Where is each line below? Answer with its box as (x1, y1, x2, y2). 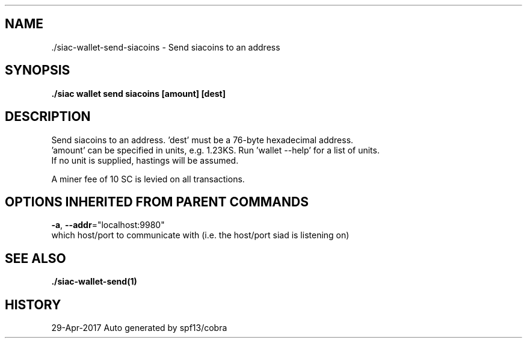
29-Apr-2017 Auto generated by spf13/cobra (51, 323, 227, 333)
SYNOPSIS (5, 63, 70, 78)
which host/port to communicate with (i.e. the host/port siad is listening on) (51, 230, 350, 241)
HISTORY (5, 297, 61, 312)
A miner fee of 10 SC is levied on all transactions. (51, 173, 245, 184)
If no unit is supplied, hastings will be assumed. (51, 155, 239, 165)
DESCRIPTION (5, 109, 91, 125)
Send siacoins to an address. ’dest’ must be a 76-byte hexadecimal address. (51, 134, 354, 145)
